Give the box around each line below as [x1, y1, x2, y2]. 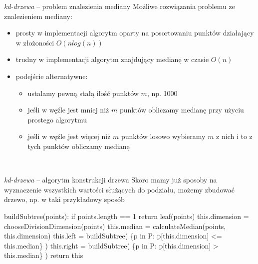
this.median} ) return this [4, 250, 83, 260]
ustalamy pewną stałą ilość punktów [27, 87, 139, 98]
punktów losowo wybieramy [121, 131, 206, 141]
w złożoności [15, 37, 54, 47]
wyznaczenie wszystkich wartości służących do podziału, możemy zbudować [4, 184, 235, 194]
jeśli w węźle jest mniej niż [27, 104, 109, 115]
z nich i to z [216, 131, 253, 141]
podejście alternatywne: [15, 70, 88, 81]
